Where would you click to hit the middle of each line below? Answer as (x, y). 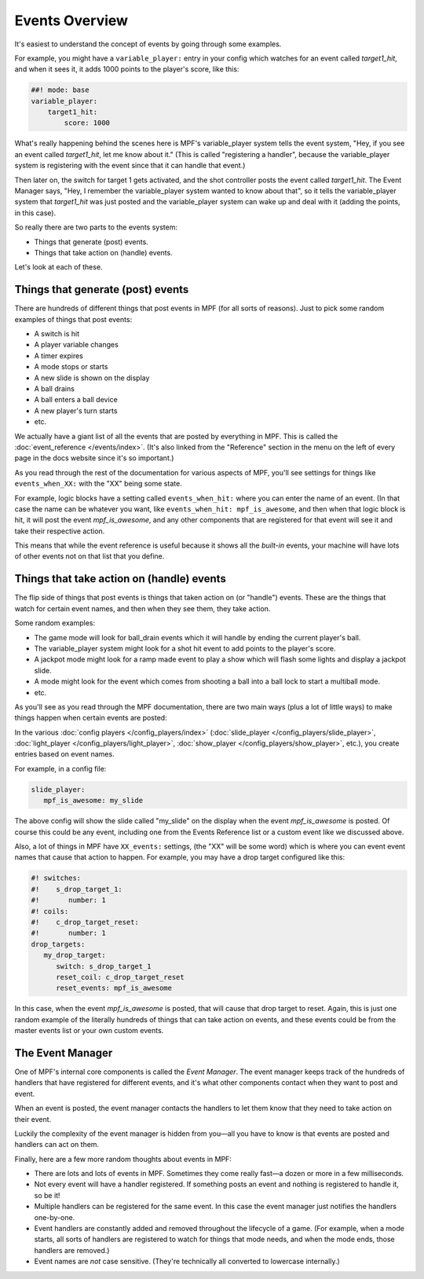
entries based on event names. (64, 754)
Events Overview (71, 20)
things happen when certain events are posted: (91, 718)
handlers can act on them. (57, 1145)
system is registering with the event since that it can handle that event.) (130, 166)
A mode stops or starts (71, 367)
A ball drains (54, 389)
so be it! (47, 1195)
